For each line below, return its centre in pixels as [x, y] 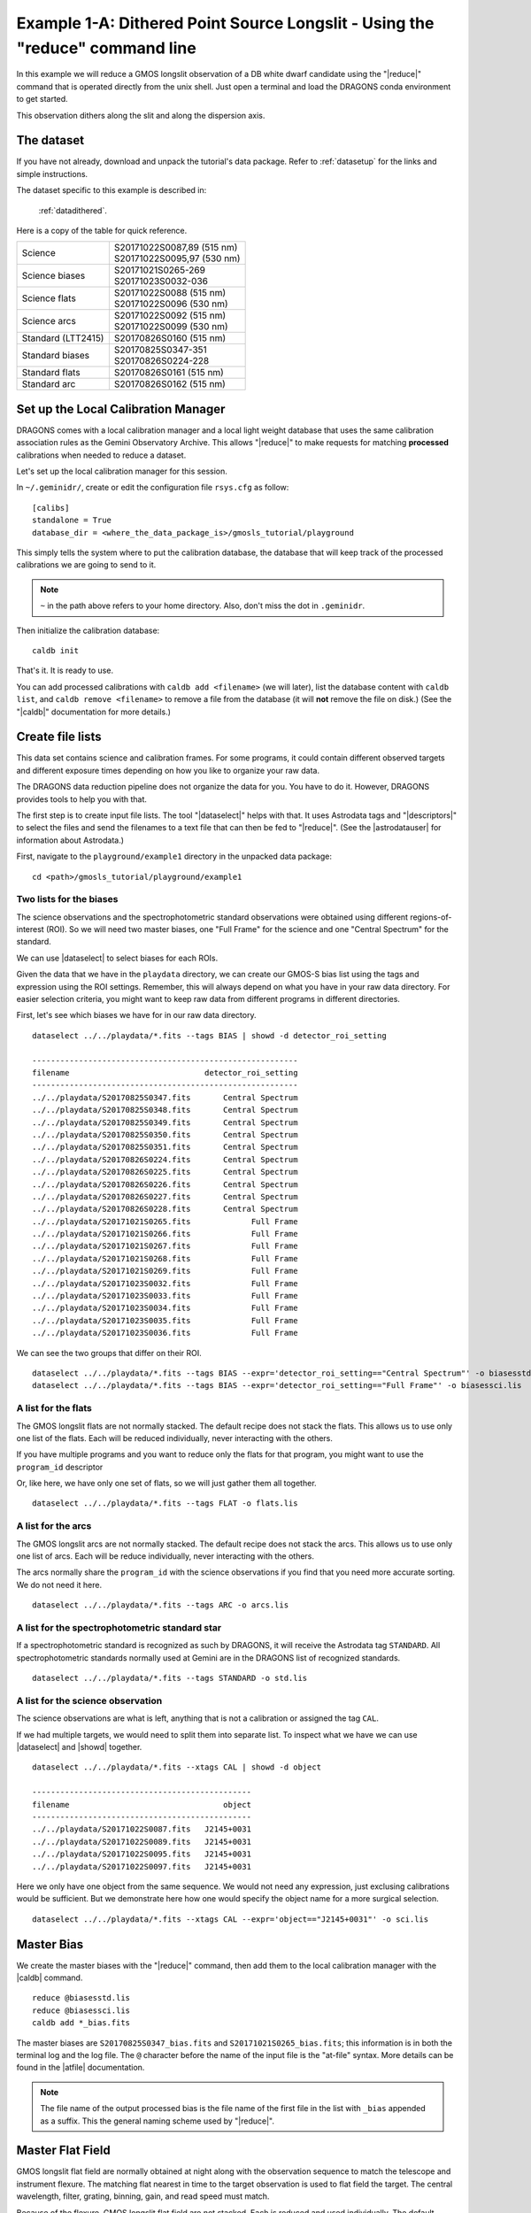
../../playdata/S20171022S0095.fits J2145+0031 [142, 1854]
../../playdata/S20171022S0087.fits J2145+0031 [142, 1829]
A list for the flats [54, 1408]
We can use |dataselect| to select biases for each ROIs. [117, 958]
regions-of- [431, 917]
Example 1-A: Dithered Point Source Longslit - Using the [225, 23]
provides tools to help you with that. [82, 799]
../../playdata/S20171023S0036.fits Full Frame [165, 1333]
